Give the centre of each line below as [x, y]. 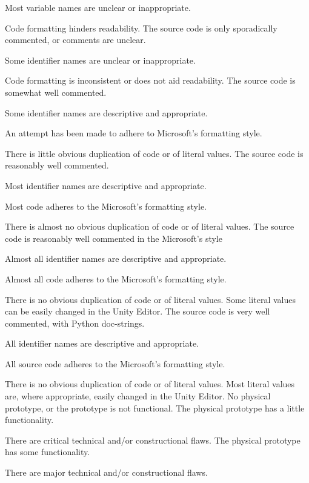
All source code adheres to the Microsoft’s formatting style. [115, 363]
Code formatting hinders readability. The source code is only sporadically [141, 28]
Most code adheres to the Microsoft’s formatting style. [106, 206]
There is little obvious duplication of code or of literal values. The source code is [154, 153]
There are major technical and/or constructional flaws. [106, 472]
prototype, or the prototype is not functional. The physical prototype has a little [155, 408]
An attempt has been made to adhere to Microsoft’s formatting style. [134, 133]
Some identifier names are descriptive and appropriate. [106, 112]
